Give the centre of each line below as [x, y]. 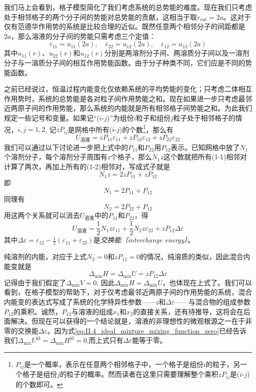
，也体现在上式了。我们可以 [207, 282]
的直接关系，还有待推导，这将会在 [188, 311]
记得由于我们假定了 [35, 282]
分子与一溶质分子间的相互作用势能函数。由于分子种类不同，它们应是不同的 [125, 62]
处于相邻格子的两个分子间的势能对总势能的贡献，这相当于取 [100, 16]
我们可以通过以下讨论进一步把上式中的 [66, 147]
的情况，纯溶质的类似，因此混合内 [195, 256]
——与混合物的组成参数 [212, 302]
